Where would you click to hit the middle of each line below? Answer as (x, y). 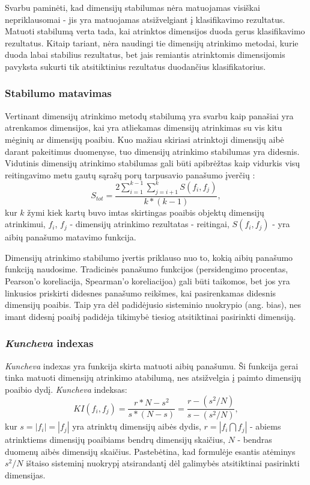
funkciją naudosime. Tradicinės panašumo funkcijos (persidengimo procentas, (147, 269)
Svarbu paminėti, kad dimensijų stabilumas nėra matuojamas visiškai (132, 7)
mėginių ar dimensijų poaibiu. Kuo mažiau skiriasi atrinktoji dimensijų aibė (144, 139)
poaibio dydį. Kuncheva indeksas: (66, 389)
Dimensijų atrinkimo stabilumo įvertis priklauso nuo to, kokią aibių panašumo (149, 257)
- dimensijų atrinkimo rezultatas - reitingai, (150, 224)
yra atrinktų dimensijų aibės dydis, (137, 426)
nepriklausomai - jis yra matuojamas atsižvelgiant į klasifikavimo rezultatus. (145, 19)
